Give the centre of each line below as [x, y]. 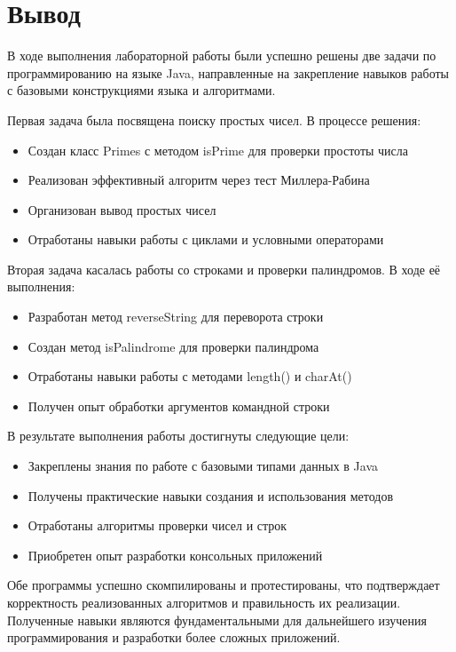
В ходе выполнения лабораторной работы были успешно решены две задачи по [222, 56]
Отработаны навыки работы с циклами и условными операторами [206, 239]
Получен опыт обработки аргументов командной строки [179, 406]
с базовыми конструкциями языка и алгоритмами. [142, 90]
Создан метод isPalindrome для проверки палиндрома [173, 346]
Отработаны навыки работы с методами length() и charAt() [190, 376]
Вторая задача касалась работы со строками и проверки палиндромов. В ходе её [224, 269]
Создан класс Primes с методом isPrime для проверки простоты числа [218, 150]
